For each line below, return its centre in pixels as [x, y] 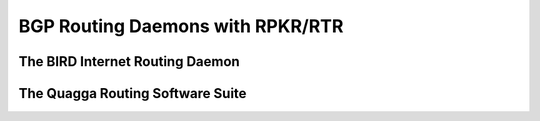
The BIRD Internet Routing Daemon [129, 61]
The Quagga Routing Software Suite [132, 93]
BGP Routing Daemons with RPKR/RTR [181, 26]
